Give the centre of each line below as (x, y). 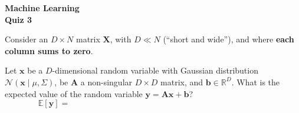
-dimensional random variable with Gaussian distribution (155, 70)
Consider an (27, 39)
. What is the (256, 82)
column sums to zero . (49, 50)
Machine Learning (42, 8)
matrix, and (182, 82)
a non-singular (106, 82)
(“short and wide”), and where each (229, 39)
